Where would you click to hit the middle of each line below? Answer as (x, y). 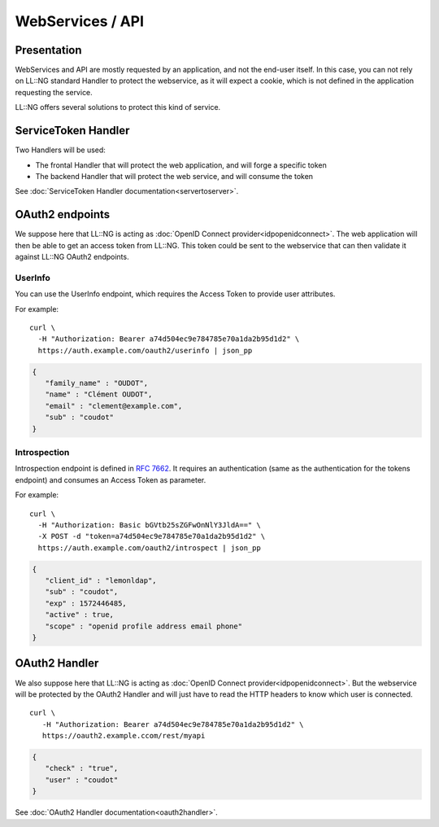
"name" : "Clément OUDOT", (99, 394)
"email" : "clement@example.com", (114, 406)
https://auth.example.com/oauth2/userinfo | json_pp (145, 350)
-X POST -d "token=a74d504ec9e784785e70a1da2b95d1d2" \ (152, 536)
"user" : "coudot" (82, 780)
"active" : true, (79, 615)
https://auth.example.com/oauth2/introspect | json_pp (150, 548)
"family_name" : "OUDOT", (97, 383)
